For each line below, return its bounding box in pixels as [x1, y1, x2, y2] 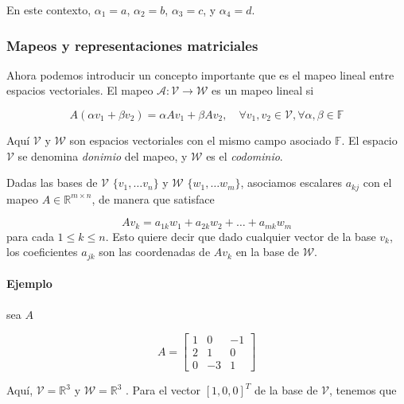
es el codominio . [206, 147, 283, 164]
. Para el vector [126, 382, 201, 398]
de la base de [254, 382, 318, 398]
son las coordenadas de [99, 243, 211, 260]
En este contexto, [6, 2, 91, 17]
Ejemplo [6, 275, 52, 292]
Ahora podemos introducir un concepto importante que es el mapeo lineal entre [6, 66, 394, 83]
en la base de [235, 243, 300, 260]
